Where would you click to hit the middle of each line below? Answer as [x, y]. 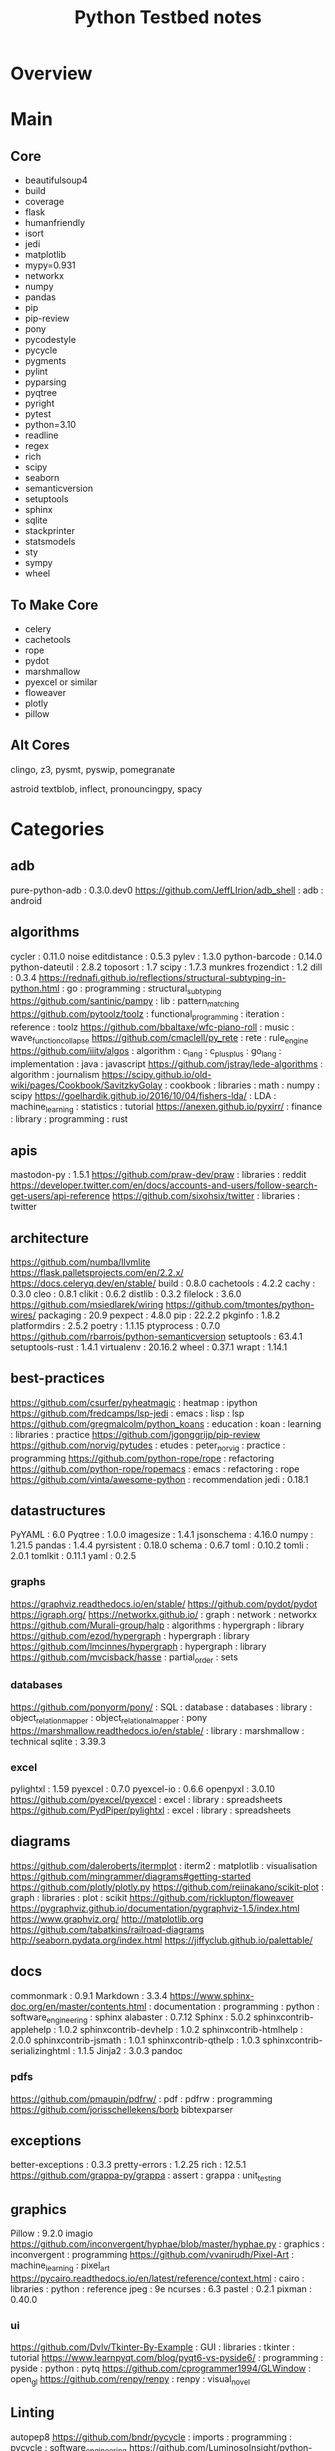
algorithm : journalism [55, 1074]
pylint [36, 372]
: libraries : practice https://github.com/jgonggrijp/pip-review [135, 1434]
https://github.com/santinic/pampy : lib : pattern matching [125, 1002]
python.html [35, 988]
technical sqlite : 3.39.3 [58, 1741]
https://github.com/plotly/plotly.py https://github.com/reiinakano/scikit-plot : [167, 1887]
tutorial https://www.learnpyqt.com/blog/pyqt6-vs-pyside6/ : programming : [167, 2358]
